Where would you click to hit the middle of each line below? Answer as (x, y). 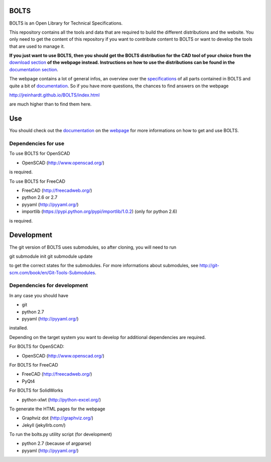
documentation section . (34, 69)
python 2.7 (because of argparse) (57, 443)
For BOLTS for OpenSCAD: (37, 346)
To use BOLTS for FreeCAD (37, 181)
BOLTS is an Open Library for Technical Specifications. (66, 23)
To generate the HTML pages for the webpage (57, 409)
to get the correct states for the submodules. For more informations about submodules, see (104, 266)
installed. (19, 328)
